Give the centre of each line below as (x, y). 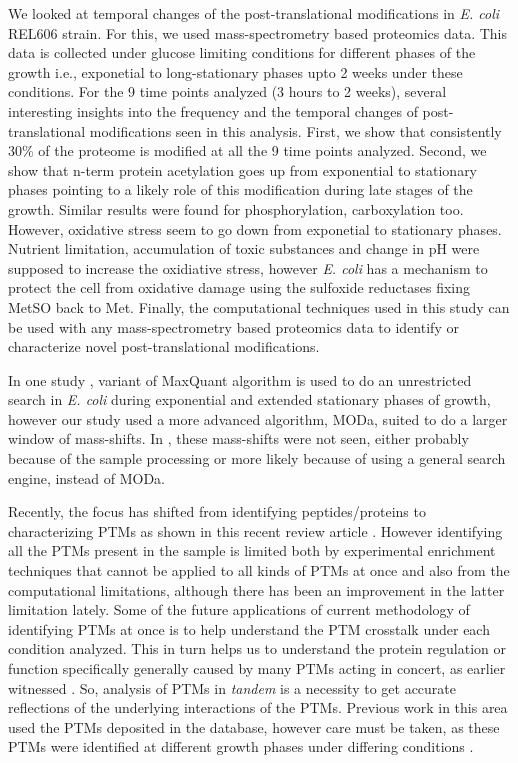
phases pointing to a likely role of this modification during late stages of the (240, 189)
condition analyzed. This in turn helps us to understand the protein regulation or (257, 648)
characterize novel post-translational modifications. (164, 346)
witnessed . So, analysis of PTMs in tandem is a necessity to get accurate (232, 687)
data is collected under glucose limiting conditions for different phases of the (242, 52)
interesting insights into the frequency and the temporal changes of (213, 110)
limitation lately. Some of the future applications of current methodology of (239, 609)
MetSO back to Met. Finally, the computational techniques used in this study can (259, 306)
